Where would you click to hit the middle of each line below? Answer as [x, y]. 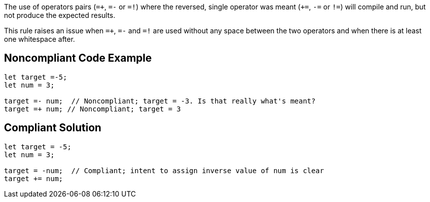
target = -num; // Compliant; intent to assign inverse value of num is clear [164, 170]
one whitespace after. [40, 39]
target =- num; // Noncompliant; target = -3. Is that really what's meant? [160, 101]
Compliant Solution [53, 128]
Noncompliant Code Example [78, 58]
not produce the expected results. [60, 15]
